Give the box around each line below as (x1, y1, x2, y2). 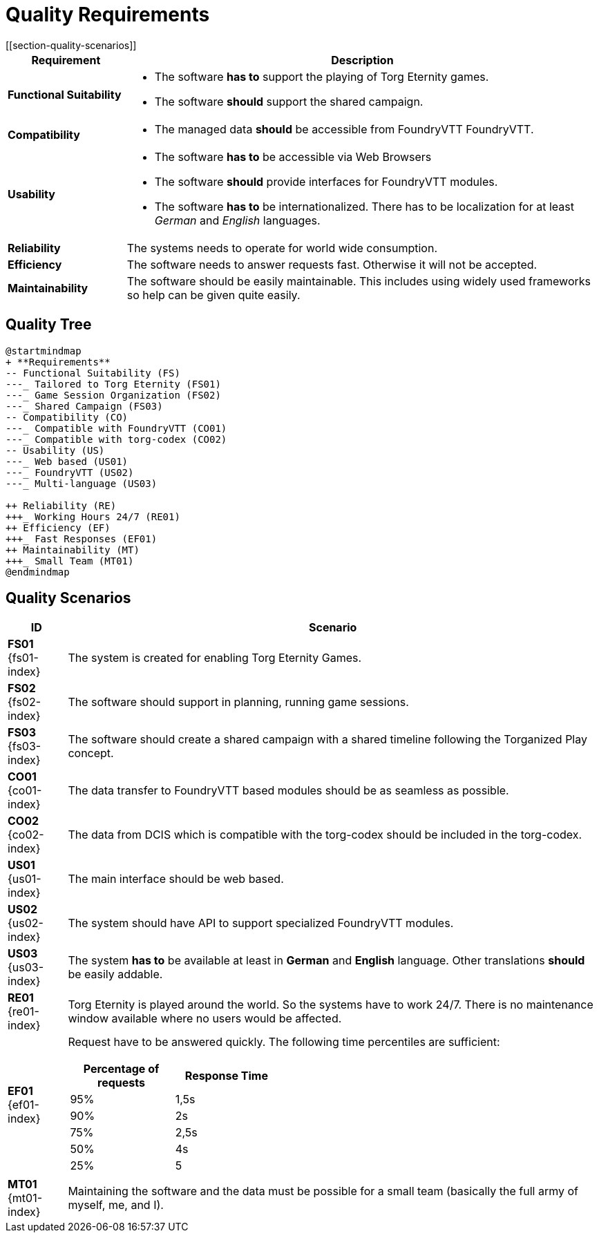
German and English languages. (154, 213, 321, 227)
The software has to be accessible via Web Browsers (154, 149, 432, 164)
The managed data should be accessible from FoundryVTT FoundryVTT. (154, 122, 534, 136)
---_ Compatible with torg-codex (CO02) (6, 433, 227, 445)
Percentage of (83, 1062, 160, 1076)
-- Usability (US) (6, 444, 105, 456)
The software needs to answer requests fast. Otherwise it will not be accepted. (126, 257, 538, 272)
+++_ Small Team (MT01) (6, 555, 134, 566)
